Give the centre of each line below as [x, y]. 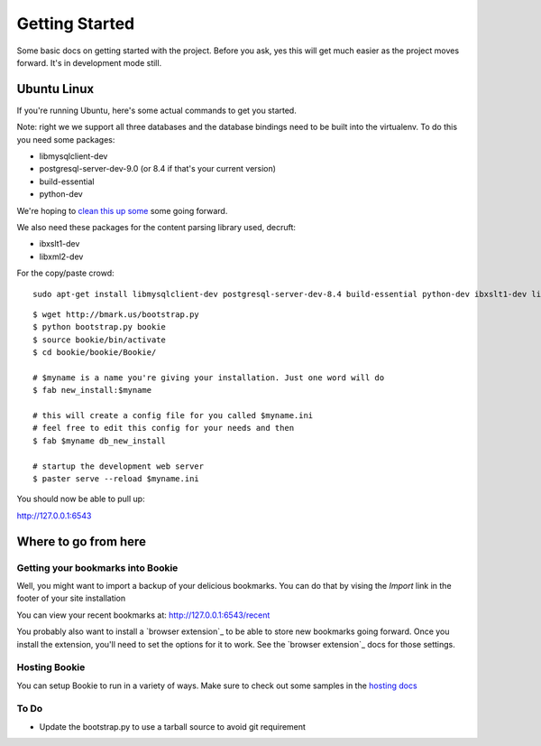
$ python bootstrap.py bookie [100, 327]
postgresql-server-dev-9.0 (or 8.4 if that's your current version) [158, 169]
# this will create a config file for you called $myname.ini [173, 416]
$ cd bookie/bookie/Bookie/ [95, 353]
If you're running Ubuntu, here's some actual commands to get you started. [156, 110]
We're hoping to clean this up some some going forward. [122, 210]
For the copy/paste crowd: [65, 273]
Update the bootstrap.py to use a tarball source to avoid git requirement [173, 726]
